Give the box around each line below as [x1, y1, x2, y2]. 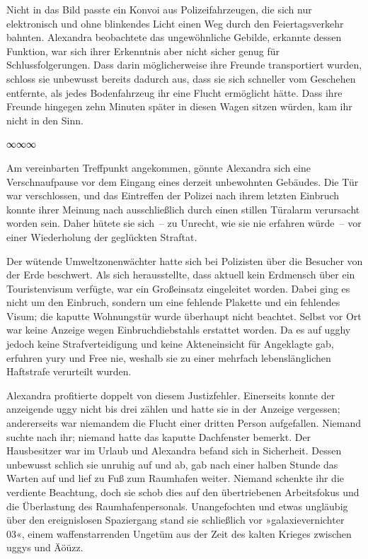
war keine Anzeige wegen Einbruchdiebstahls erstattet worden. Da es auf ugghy [6, 322, 351, 337]
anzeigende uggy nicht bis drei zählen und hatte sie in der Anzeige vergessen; [6, 401, 340, 416]
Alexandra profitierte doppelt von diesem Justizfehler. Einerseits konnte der [6, 387, 335, 402]
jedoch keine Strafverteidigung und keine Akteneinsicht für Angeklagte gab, [6, 336, 334, 351]
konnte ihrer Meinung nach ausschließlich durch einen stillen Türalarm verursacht [6, 201, 360, 216]
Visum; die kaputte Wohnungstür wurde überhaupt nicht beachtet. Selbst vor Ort [6, 308, 362, 323]
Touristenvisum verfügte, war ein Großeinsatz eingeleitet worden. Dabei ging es [6, 281, 350, 295]
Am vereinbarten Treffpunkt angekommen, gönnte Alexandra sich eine [6, 160, 311, 175]
